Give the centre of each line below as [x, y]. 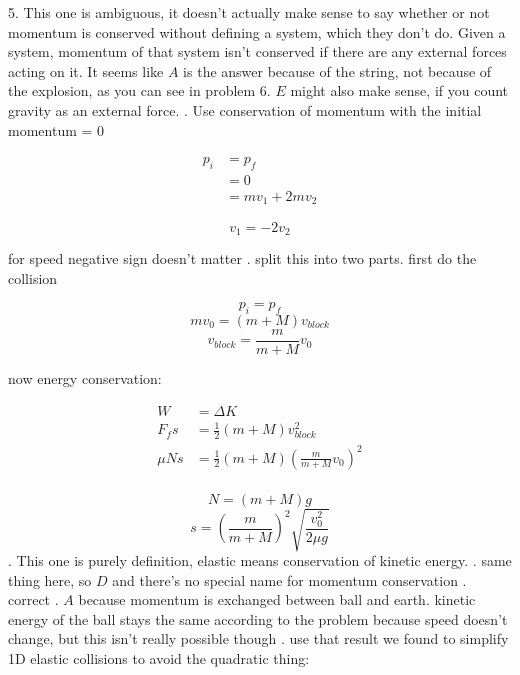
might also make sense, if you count [399, 90]
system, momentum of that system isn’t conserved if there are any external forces [257, 51]
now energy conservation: [85, 378]
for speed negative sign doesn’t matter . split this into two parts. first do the [242, 257]
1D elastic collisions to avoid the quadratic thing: [159, 658]
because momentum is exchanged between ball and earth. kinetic [277, 599]
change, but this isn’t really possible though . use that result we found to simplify [258, 638]
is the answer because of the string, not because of [337, 70]
